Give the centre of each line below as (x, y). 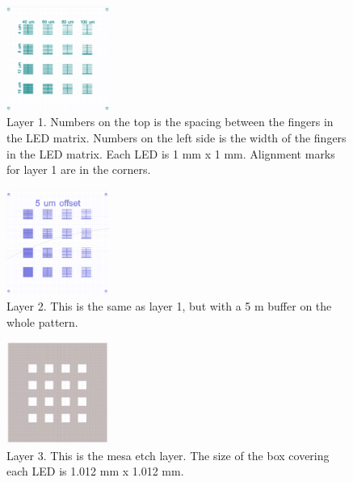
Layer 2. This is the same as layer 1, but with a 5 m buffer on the (169, 306)
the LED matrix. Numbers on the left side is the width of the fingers (176, 137)
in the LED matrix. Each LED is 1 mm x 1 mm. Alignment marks (171, 153)
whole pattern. (42, 321)
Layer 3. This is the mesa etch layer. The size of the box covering (168, 455)
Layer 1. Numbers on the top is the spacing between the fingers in (170, 122)
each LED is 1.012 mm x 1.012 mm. (95, 471)
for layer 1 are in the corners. (79, 169)
